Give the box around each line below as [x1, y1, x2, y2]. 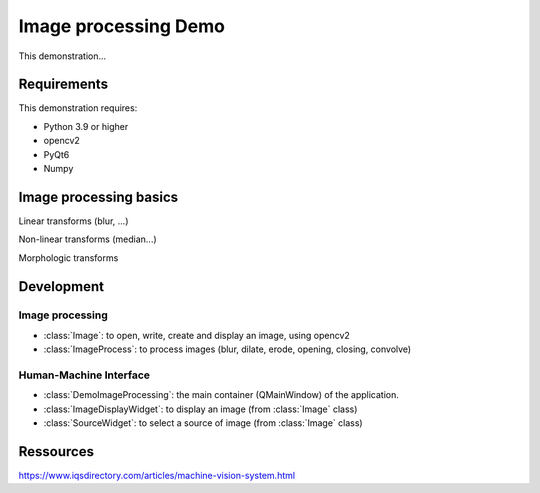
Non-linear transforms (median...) [18, 233, 157, 245]
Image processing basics [18, 188, 179, 205]
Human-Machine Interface [18, 368, 150, 382]
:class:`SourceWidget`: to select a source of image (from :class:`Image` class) [43, 417, 364, 429]
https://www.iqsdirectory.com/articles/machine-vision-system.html [18, 470, 295, 482]
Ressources [18, 443, 95, 460]
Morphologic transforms [18, 251, 119, 264]
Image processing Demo [18, 15, 225, 37]
